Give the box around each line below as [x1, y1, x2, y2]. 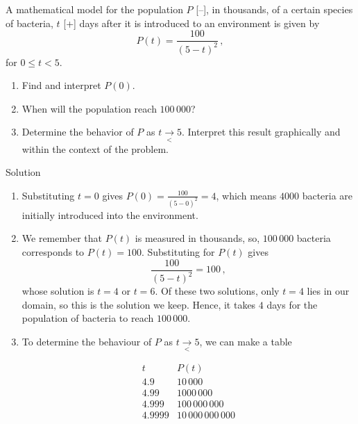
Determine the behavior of [22, 124, 134, 139]
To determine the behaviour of [22, 334, 152, 348]
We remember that [22, 231, 102, 245]
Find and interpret [22, 78, 101, 92]
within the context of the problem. [22, 141, 169, 156]
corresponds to [22, 245, 85, 259]
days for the [266, 297, 318, 311]
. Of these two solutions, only [155, 284, 280, 298]
